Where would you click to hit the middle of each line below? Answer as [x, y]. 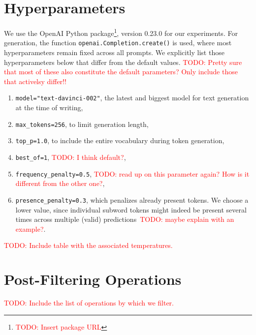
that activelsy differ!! [35, 81]
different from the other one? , [60, 183]
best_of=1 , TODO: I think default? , [71, 157]
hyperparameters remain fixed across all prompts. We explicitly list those [114, 52]
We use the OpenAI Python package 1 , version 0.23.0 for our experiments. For [121, 32]
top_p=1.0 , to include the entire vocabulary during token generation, [120, 140]
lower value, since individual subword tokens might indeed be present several [131, 209]
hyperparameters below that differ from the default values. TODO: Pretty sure [123, 62]
